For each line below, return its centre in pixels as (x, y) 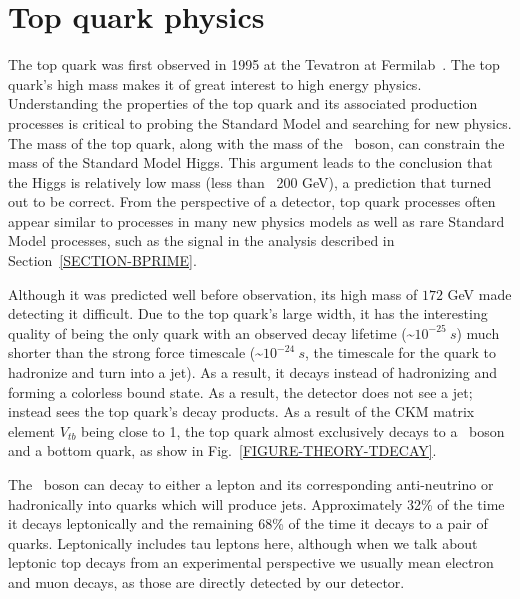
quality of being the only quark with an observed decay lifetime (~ (211, 332)
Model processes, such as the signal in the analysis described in (201, 240)
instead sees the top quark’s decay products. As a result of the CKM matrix (241, 411)
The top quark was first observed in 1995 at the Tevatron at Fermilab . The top (254, 64)
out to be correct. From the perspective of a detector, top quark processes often (252, 201)
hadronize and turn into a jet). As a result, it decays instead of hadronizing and (252, 372)
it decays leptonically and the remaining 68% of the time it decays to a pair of (248, 523)
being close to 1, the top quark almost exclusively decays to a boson (293, 430)
